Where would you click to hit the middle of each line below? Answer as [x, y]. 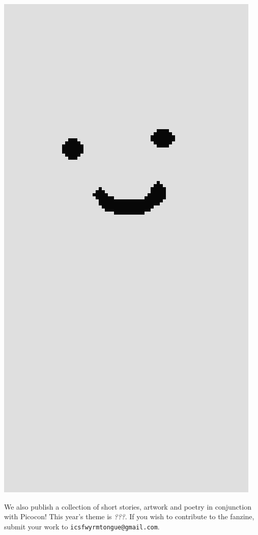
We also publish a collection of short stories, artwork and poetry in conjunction [128, 506]
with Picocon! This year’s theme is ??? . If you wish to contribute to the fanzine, [129, 516]
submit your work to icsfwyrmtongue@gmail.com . [82, 526]
